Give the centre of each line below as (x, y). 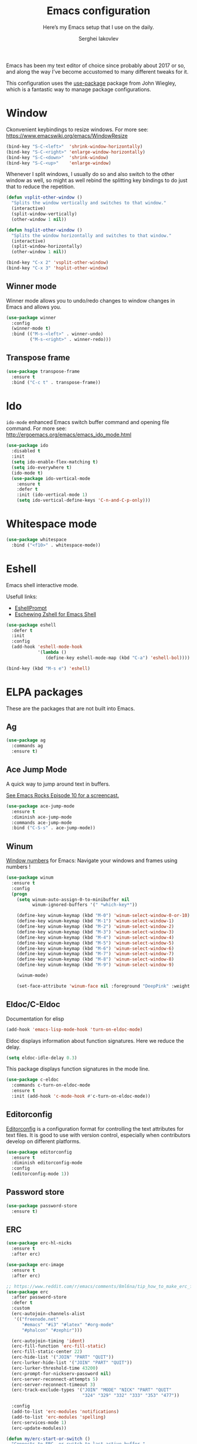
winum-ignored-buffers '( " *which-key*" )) (85, 905)
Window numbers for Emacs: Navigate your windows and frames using (92, 860)
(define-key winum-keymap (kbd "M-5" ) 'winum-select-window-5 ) (96, 943)
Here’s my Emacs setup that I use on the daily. (98, 27)
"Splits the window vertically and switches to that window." (89, 203)
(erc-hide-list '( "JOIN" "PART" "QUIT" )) (63, 1357)
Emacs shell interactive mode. (42, 585)
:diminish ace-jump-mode (42, 817)
